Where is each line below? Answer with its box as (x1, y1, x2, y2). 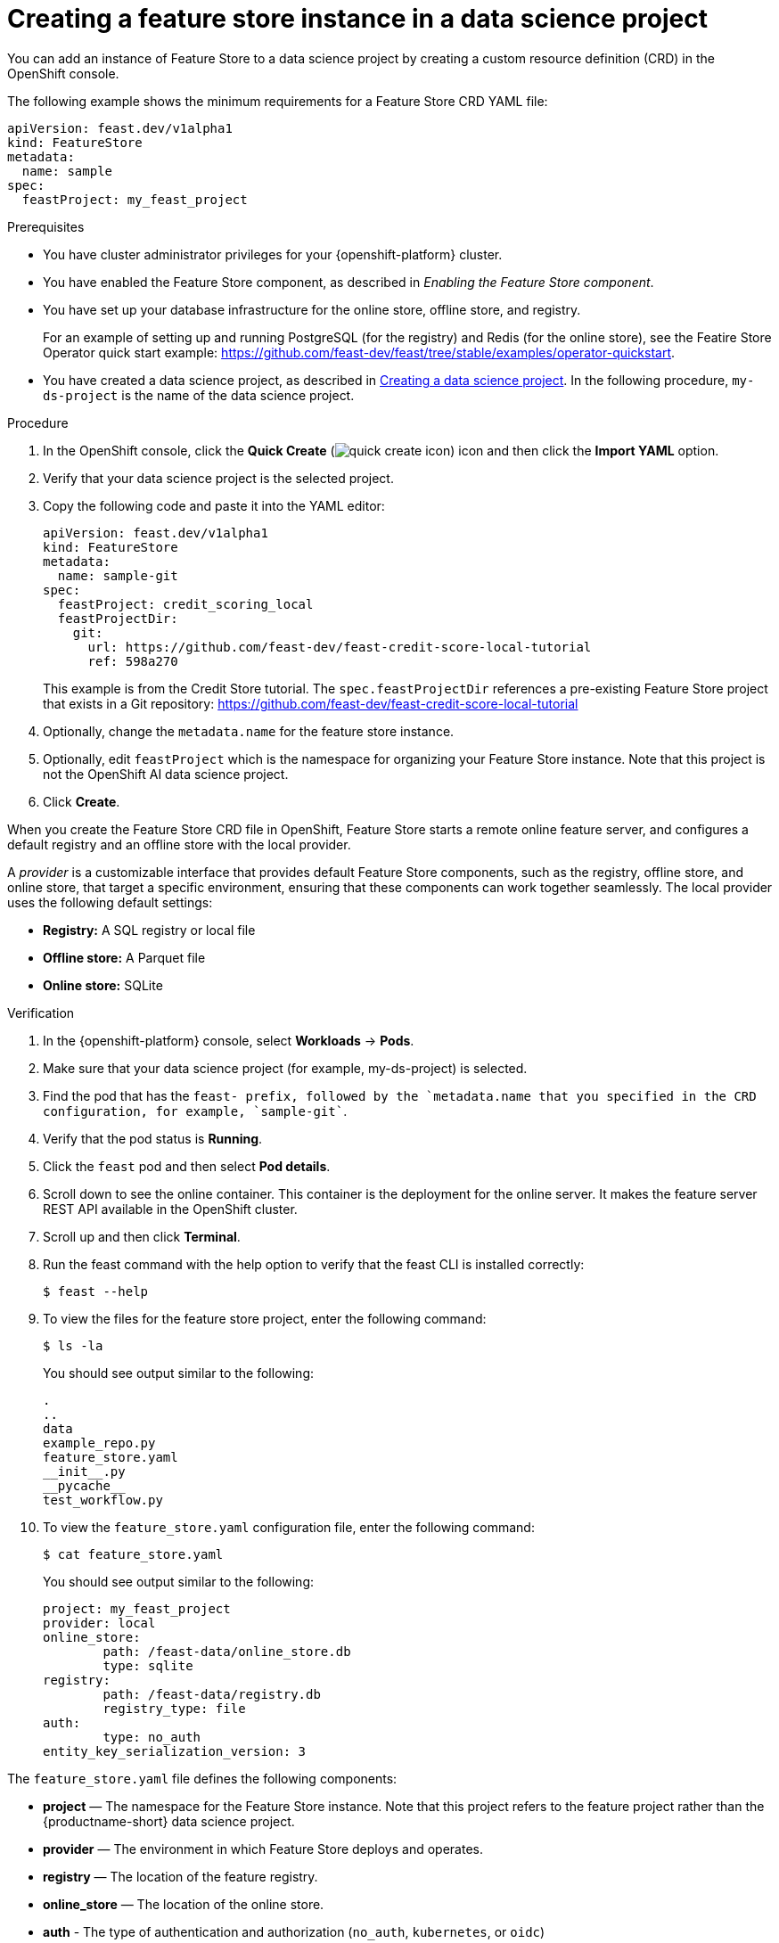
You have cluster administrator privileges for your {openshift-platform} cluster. (43, 246, 503, 262)
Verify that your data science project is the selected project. (43, 470, 394, 486)
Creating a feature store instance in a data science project (7, 4, 708, 34)
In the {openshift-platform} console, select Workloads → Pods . (43, 1032, 414, 1048)
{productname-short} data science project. (43, 1813, 295, 1829)
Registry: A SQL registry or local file (43, 922, 256, 938)
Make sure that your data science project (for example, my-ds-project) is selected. (43, 1060, 528, 1076)
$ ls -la (43, 1338, 103, 1353)
